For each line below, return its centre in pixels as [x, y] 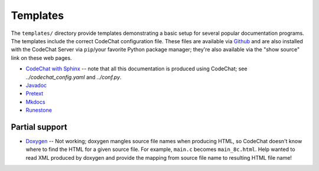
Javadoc [36, 85]
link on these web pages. [41, 58]
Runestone [39, 110]
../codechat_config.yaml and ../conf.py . [74, 77]
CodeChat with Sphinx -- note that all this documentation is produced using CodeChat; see [136, 69]
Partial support [39, 127]
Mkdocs [35, 102]
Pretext [35, 93]
